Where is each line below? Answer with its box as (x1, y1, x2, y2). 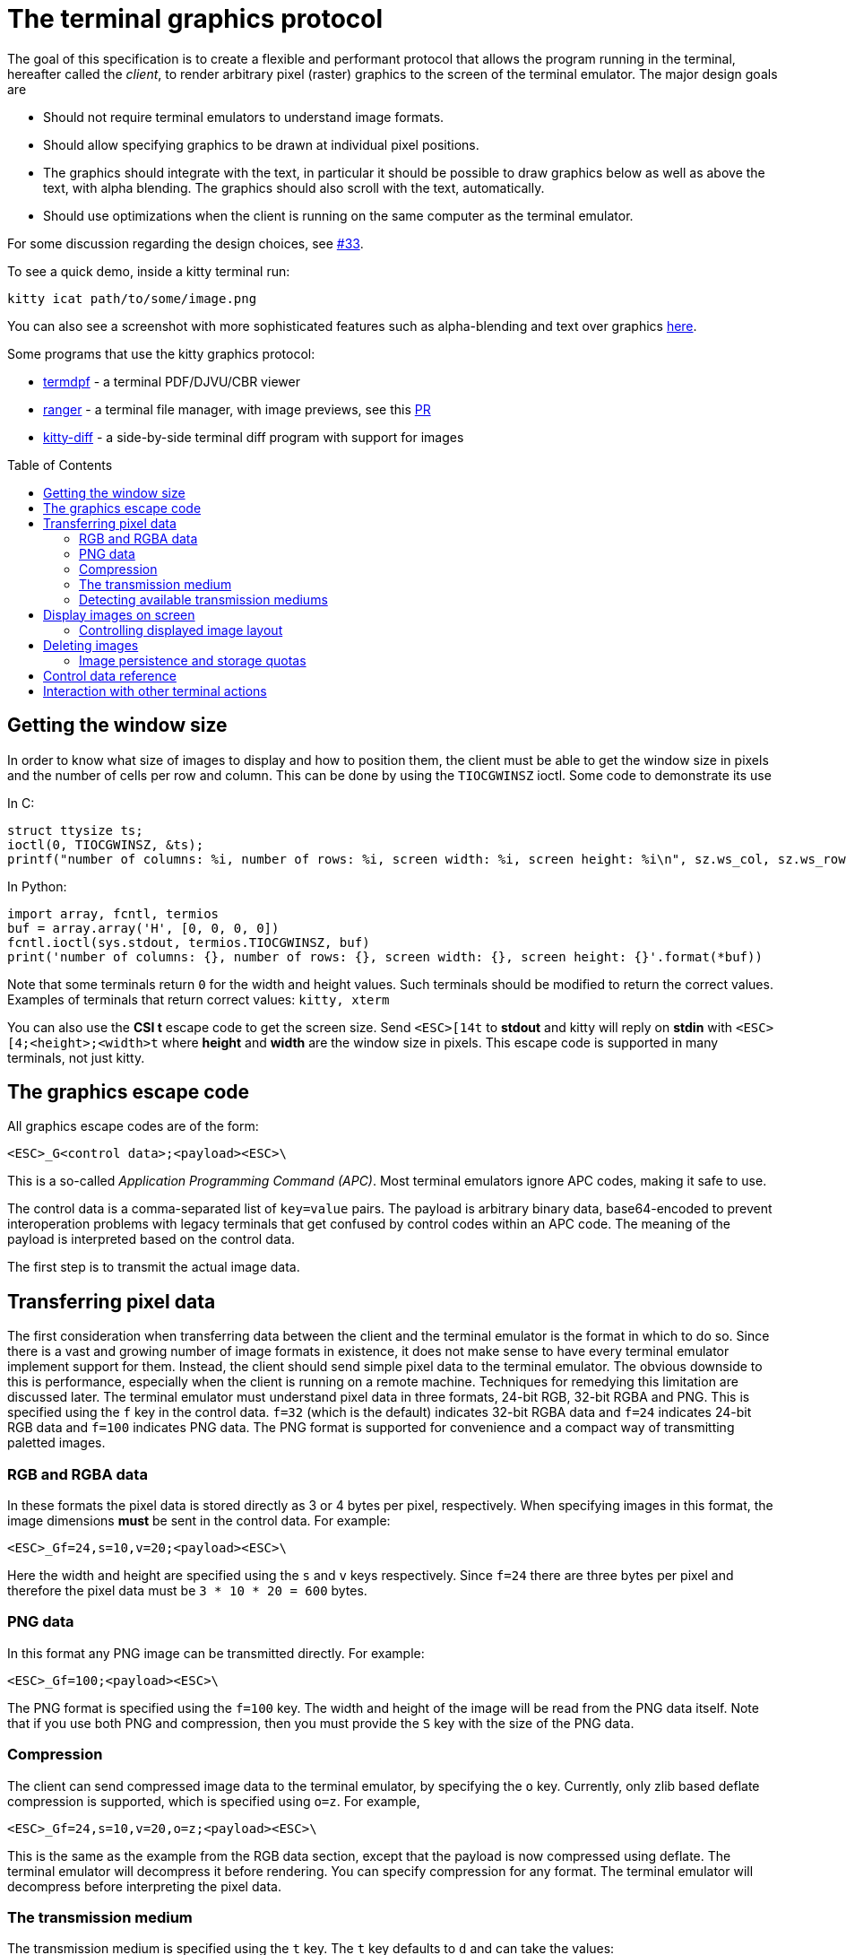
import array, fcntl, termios (7, 906, 220, 921)
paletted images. (7, 1435, 106, 1451)
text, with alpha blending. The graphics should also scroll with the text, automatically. (43, 179, 545, 195)
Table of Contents (7, 456, 113, 473)
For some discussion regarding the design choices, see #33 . (7, 235, 364, 251)
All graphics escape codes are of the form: (7, 1118, 259, 1134)
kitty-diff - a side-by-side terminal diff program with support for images (43, 429, 464, 445)
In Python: (7, 878, 67, 894)
